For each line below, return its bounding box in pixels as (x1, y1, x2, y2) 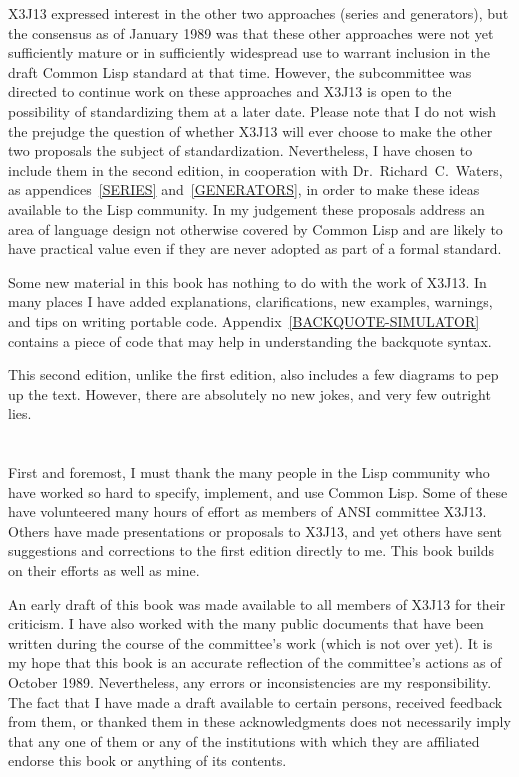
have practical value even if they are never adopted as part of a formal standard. (8, 238, 502, 259)
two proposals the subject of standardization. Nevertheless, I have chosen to (8, 140, 473, 161)
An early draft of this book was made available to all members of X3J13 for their (8, 593, 506, 614)
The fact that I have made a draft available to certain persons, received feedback (8, 691, 503, 712)
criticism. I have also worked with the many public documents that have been (8, 613, 484, 634)
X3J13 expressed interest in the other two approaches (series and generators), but (8, 3, 509, 23)
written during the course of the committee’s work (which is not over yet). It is (8, 632, 493, 653)
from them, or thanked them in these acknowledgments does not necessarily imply (8, 711, 511, 732)
